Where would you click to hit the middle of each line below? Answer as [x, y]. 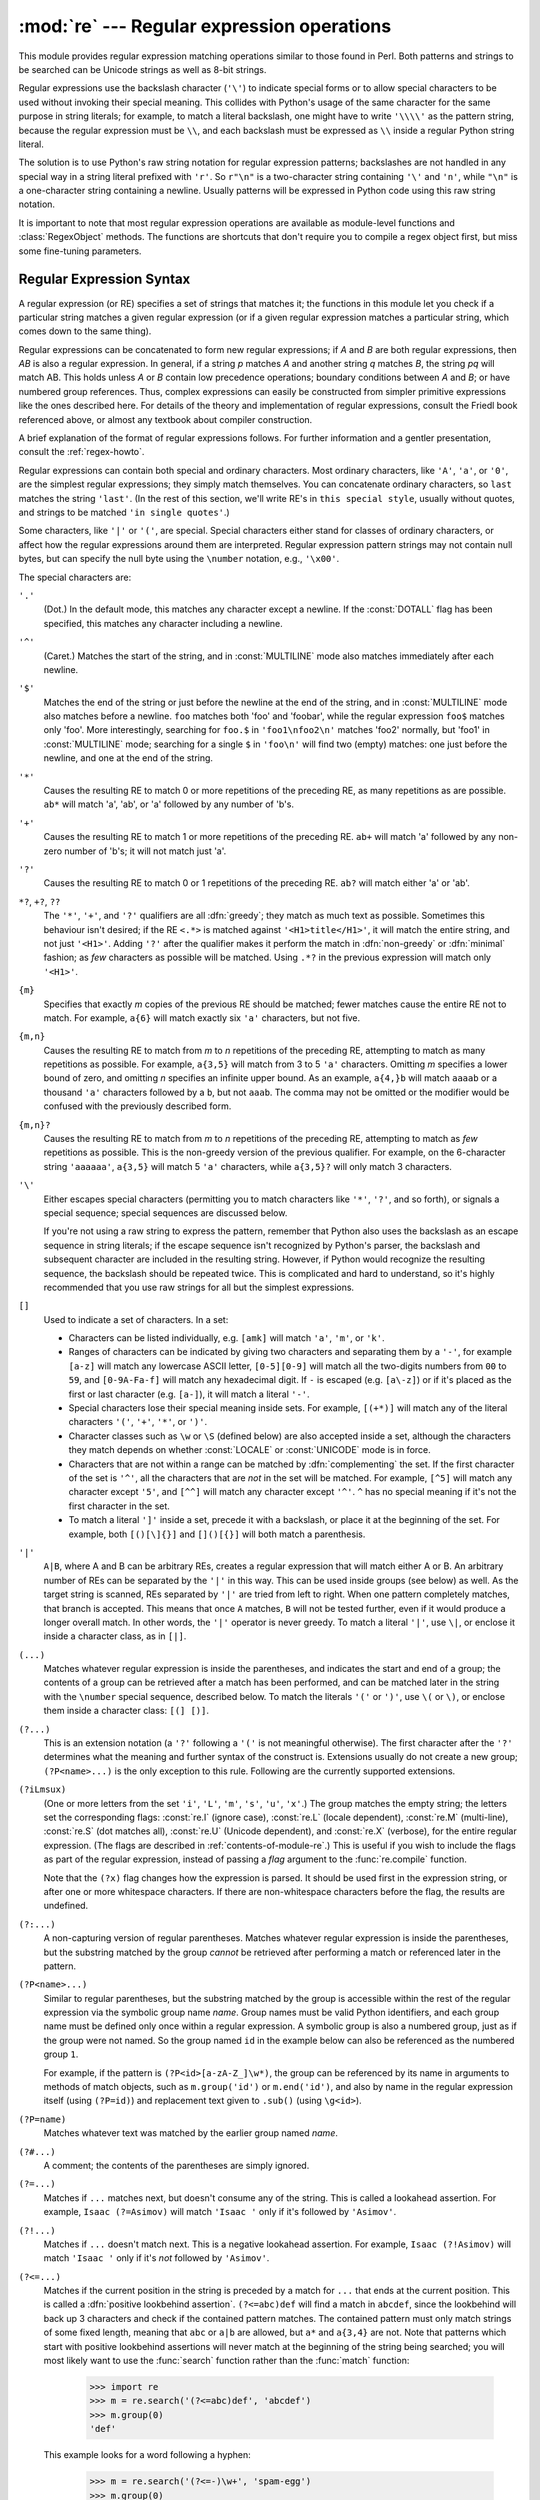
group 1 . [61, 2054]
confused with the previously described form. [137, 1106]
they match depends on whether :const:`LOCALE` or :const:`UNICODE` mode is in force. [250, 1450]
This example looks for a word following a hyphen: [147, 2455]
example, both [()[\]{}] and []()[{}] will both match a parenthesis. [217, 1534]
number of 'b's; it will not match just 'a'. [145, 851]
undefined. [66, 1906]
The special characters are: [75, 577]
